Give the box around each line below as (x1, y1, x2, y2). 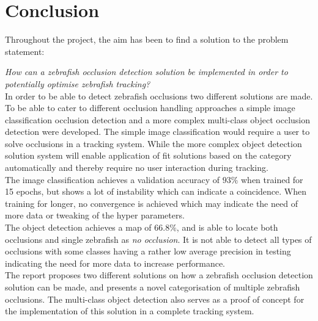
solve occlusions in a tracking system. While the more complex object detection (5, 137, 302, 150)
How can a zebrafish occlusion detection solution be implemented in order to (5, 65, 288, 78)
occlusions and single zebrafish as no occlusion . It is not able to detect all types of (5, 233, 312, 245)
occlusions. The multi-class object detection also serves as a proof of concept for (5, 292, 305, 305)
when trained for (241, 173, 303, 186)
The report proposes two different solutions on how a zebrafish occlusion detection (5, 269, 313, 281)
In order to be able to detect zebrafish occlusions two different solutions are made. (5, 89, 313, 102)
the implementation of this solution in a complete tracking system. (5, 305, 254, 317)
